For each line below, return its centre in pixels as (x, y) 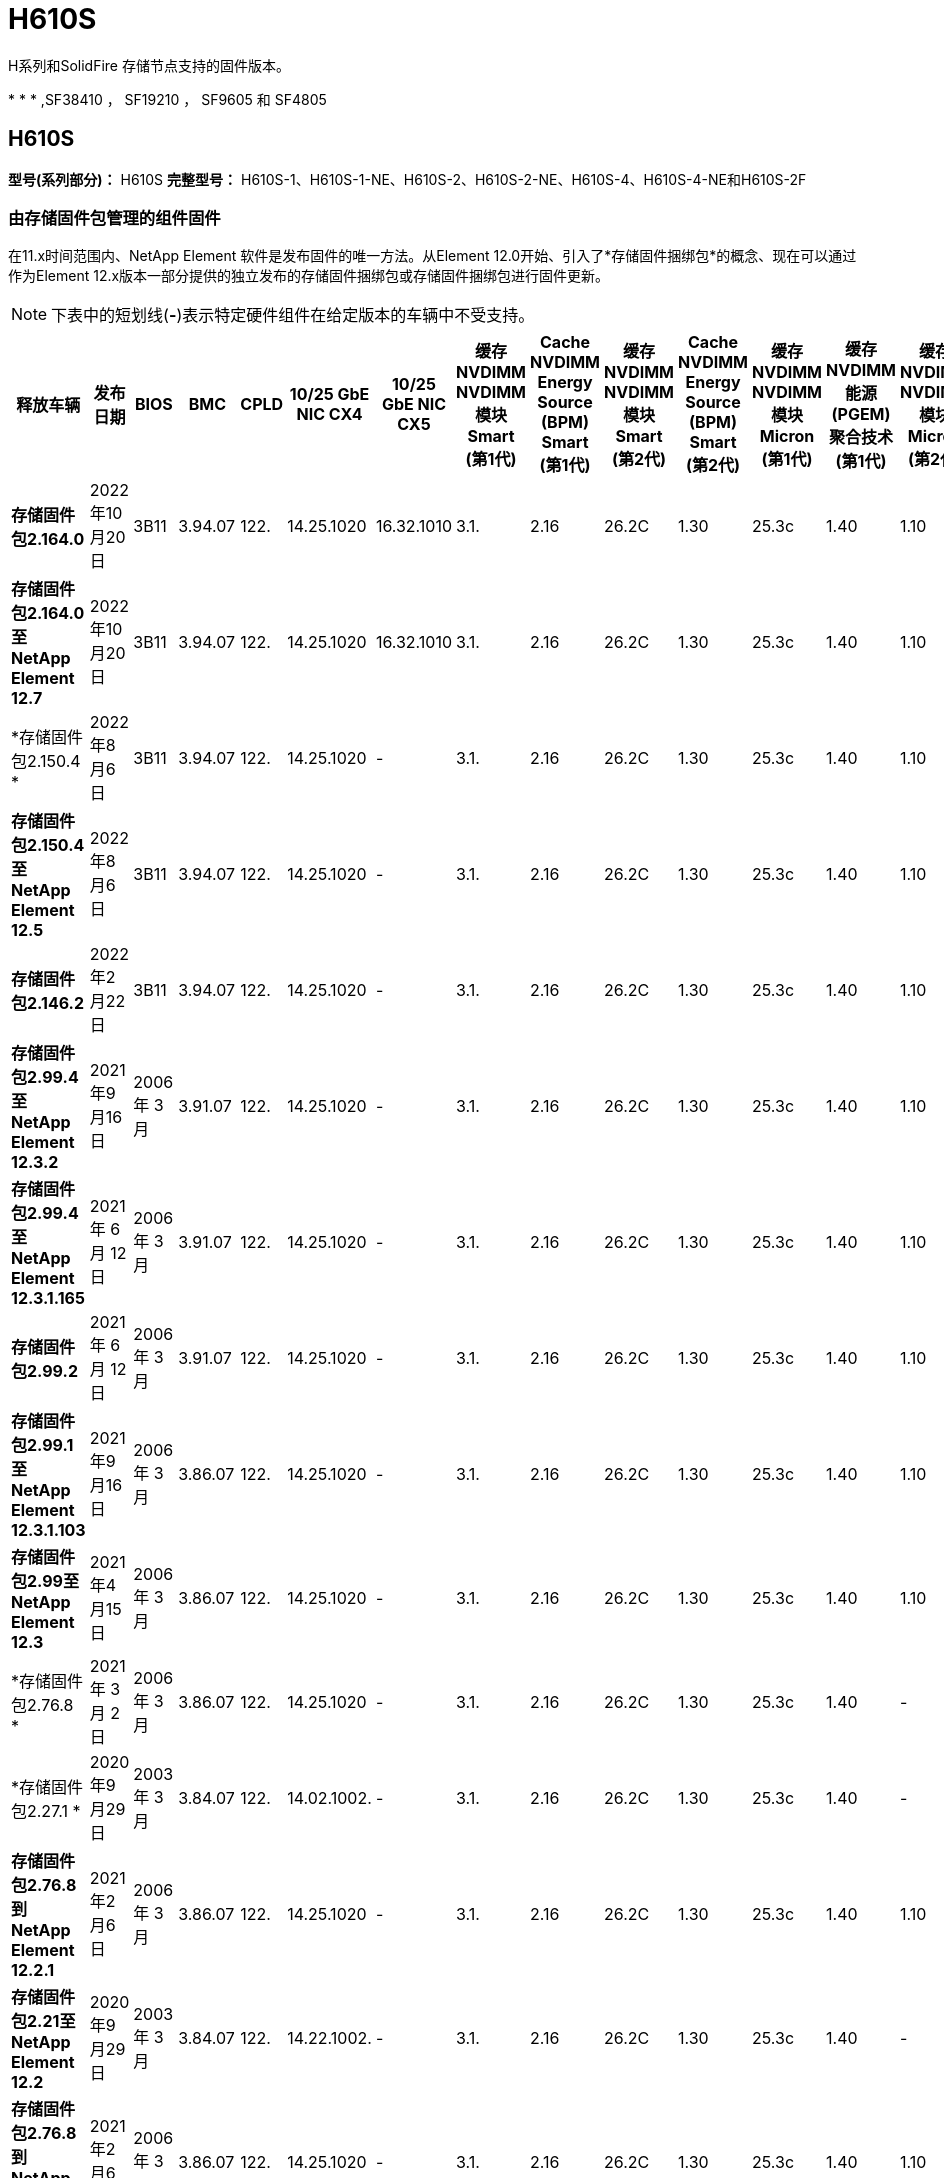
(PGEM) (861, 414)
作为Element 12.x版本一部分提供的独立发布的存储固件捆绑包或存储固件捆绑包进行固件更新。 (309, 276)
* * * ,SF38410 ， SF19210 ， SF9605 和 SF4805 (167, 99)
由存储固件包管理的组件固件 (114, 217)
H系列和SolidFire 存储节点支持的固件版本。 (149, 65)
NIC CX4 (329, 414)
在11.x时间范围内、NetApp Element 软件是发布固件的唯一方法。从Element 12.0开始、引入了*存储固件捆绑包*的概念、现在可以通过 (432, 256)
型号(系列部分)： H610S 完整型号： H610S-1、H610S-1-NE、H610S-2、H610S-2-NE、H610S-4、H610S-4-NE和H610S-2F (407, 179)
